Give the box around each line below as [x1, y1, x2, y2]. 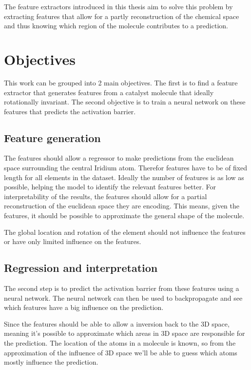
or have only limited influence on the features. [4, 236, 141, 247]
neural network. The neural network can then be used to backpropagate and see [4, 292, 243, 303]
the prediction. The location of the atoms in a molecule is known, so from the [4, 338, 236, 348]
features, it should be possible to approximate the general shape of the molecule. [4, 210, 245, 221]
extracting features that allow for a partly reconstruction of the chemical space [4, 11, 239, 21]
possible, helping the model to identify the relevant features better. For [4, 182, 216, 192]
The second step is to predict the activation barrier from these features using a [4, 283, 239, 293]
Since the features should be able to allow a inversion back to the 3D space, [4, 318, 230, 329]
